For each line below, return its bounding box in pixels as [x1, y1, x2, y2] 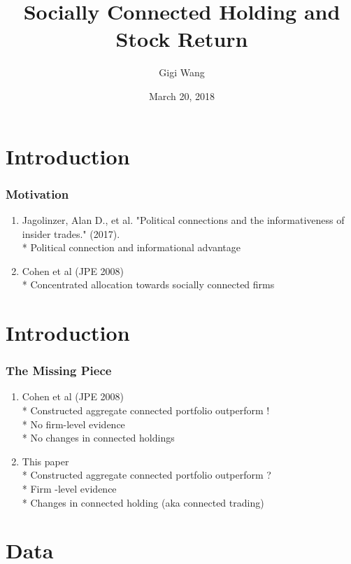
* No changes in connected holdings [22, 430, 175, 445]
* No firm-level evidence [22, 416, 125, 431]
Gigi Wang [159, 65, 205, 80]
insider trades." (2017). [22, 226, 120, 241]
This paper [22, 453, 69, 468]
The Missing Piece [6, 362, 112, 379]
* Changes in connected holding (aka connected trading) [22, 495, 264, 509]
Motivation [6, 185, 69, 202]
